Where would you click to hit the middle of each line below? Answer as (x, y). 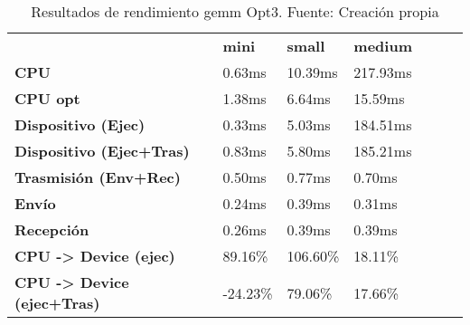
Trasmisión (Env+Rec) (98, 177)
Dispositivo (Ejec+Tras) (102, 151)
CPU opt (47, 98)
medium (383, 46)
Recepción (52, 229)
